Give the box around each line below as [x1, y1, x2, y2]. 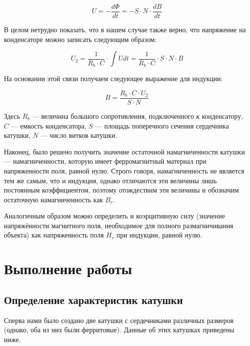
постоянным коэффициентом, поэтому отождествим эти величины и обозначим [4, 185, 239, 195]
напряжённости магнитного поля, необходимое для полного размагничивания [4, 220, 233, 230]
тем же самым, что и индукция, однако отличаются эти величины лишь [4, 175, 217, 185]
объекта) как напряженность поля [4, 230, 104, 240]
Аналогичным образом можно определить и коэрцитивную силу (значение [4, 211, 225, 221]
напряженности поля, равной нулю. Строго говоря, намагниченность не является [4, 165, 245, 175]
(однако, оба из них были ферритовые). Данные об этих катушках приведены [4, 324, 234, 335]
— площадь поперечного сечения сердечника [95, 120, 229, 130]
